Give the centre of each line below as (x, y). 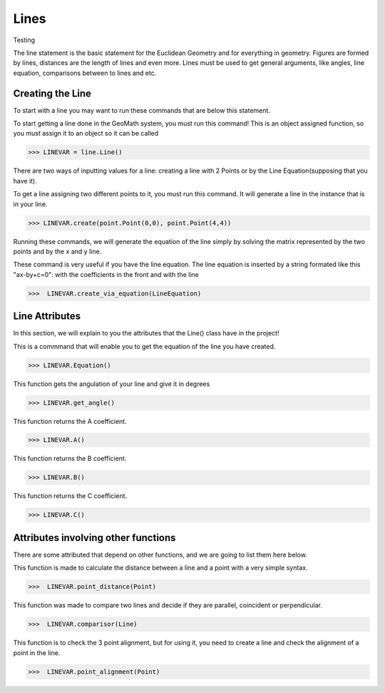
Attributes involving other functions (94, 538)
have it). (25, 181)
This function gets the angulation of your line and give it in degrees (112, 384)
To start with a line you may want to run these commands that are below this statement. (142, 110)
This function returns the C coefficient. (70, 496)
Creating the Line (52, 93)
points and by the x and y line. (57, 251)
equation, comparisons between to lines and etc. (85, 73)
